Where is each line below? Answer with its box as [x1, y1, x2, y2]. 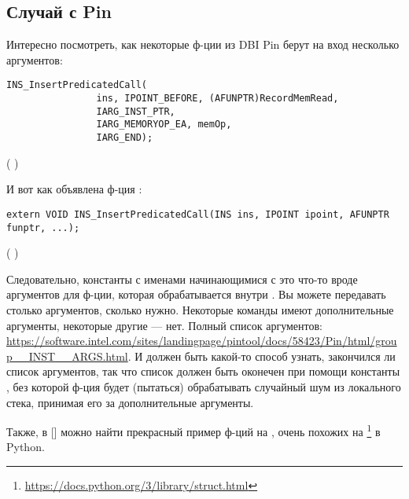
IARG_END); [96, 132, 153, 144]
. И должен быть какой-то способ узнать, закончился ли [127, 347, 396, 364]
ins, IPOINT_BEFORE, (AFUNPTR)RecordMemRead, [96, 93, 339, 105]
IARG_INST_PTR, [96, 105, 175, 117]
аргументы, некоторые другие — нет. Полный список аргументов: [6, 317, 322, 333]
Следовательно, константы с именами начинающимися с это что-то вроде [6, 270, 358, 287]
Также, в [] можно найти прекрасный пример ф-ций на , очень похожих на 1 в [6, 421, 381, 439]
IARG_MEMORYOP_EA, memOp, [96, 119, 232, 130]
